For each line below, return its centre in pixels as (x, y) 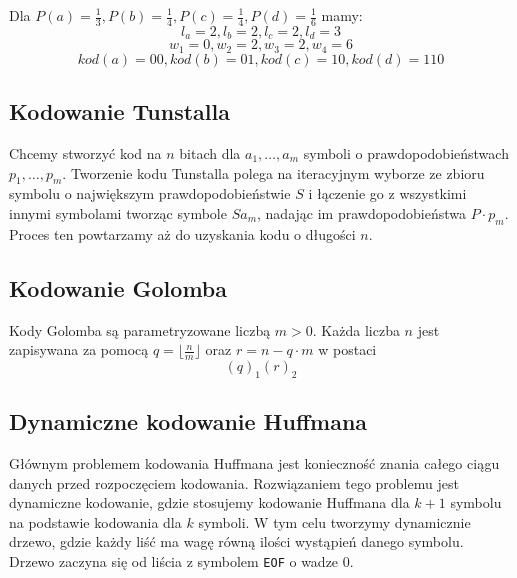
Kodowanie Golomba (118, 287)
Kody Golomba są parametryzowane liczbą (140, 329)
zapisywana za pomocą (79, 349)
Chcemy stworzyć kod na (85, 152)
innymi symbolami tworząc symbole (118, 212)
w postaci (347, 349)
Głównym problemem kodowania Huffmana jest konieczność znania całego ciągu (254, 462)
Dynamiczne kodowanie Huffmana (188, 421)
